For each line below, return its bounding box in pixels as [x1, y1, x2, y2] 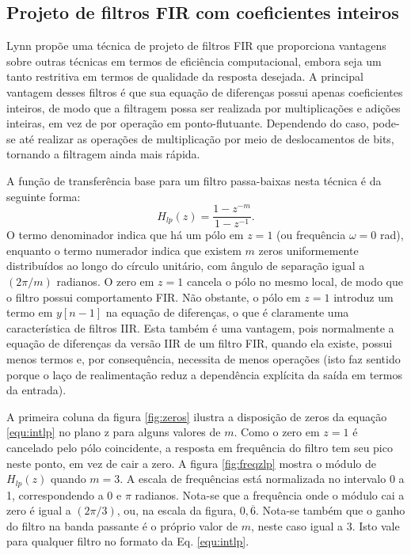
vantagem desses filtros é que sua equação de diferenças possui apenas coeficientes [6, 83, 403, 100]
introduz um [333, 288, 394, 305]
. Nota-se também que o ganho [255, 502, 405, 519]
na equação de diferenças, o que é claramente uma [105, 304, 349, 321]
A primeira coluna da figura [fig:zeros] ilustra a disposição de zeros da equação [6, 408, 387, 424]
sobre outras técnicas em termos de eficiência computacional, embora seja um [6, 52, 382, 69]
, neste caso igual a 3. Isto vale [250, 517, 400, 534]
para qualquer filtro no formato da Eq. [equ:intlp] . [6, 533, 249, 549]
